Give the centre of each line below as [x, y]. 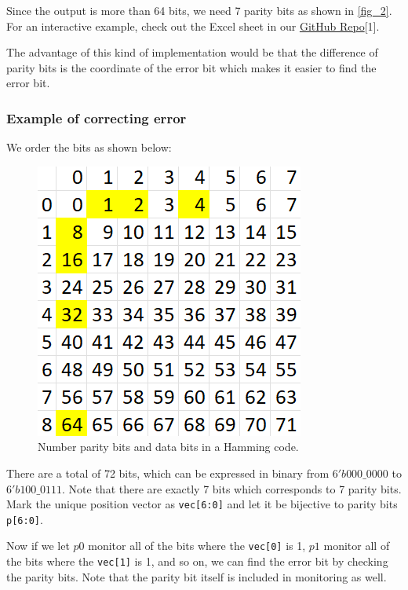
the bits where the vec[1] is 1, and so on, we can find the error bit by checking [197, 561]
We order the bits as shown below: [89, 147]
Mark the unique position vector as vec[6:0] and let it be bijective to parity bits [202, 504]
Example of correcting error [97, 117]
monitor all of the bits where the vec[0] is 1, [197, 546]
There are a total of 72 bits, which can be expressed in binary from [168, 473]
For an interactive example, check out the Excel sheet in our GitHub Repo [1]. [193, 26]
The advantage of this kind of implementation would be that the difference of [192, 52]
